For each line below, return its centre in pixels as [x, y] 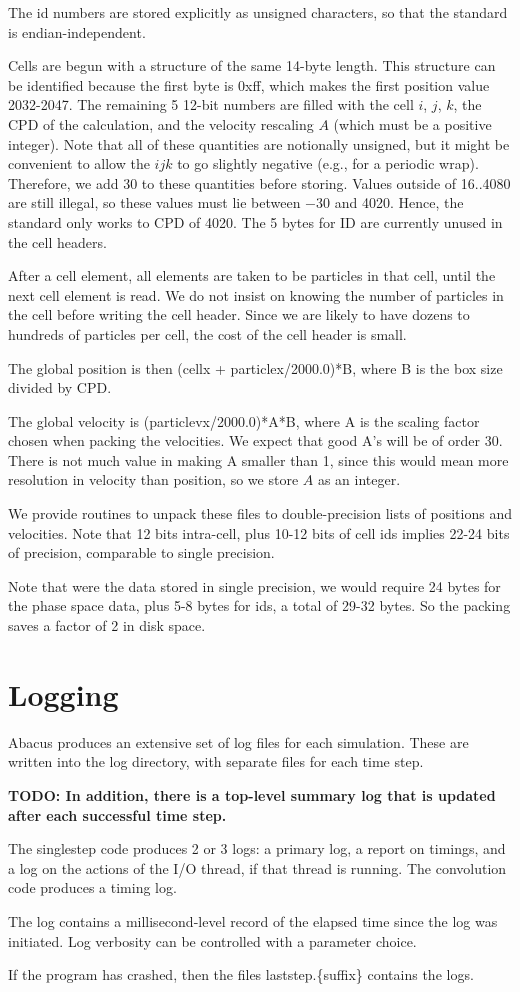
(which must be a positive [412, 123]
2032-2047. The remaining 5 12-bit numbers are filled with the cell [211, 104]
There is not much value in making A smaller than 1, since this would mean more [258, 459]
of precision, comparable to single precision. [141, 552]
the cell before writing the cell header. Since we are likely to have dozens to [239, 314]
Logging [63, 693]
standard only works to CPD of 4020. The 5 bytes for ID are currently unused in [255, 221]
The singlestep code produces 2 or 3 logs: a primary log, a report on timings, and [257, 848]
